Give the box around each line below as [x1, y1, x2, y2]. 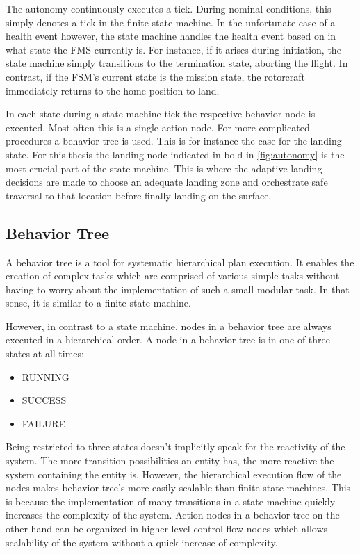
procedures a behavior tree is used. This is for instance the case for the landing [6, 133, 342, 148]
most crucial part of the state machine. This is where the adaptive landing [6, 161, 322, 175]
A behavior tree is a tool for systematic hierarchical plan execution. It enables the [6, 254, 354, 269]
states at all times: [6, 346, 84, 361]
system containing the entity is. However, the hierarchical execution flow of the [6, 466, 342, 481]
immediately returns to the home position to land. [6, 83, 220, 97]
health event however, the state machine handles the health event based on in [6, 28, 336, 43]
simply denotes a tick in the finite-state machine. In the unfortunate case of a [6, 15, 336, 29]
